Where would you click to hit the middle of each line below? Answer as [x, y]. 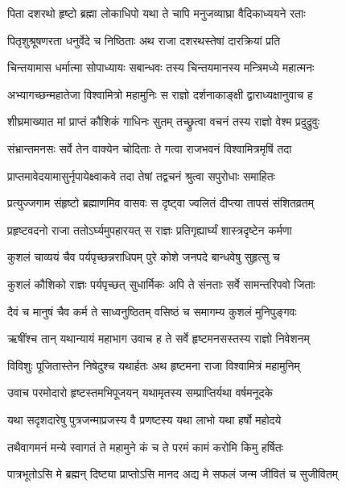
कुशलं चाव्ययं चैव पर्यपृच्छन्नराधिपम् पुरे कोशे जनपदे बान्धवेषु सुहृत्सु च [144, 257]
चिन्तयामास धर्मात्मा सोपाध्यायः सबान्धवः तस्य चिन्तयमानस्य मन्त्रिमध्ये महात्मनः [161, 67]
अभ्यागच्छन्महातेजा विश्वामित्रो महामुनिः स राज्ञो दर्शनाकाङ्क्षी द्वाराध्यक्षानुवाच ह [160, 94]
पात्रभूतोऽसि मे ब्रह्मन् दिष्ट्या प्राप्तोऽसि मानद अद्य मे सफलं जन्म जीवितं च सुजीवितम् [173, 474]
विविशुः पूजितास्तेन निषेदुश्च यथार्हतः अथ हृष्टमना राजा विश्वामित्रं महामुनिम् [154, 365]
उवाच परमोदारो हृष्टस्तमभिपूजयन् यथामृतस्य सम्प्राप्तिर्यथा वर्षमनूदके [140, 392]
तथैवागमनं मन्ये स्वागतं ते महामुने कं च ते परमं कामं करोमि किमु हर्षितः [145, 446]
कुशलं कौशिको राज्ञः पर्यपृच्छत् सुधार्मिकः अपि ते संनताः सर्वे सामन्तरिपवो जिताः [161, 284]
